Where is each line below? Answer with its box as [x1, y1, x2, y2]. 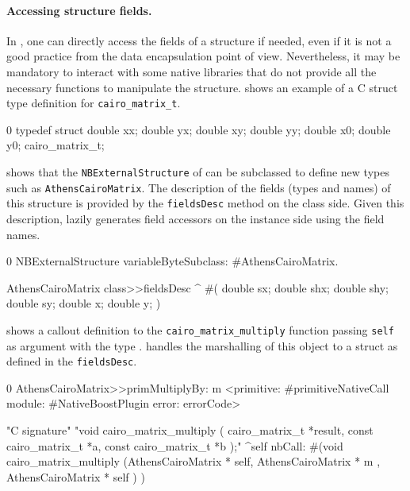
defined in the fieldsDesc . [6, 353, 137, 369]
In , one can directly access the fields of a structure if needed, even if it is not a [6, 32, 392, 48]
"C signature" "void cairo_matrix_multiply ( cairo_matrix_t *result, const [6, 422, 374, 439]
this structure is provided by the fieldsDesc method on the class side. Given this [6, 195, 404, 211]
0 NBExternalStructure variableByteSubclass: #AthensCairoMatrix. [6, 253, 339, 269]
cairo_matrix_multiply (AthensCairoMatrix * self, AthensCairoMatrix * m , [6, 453, 381, 470]
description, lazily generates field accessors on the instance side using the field [6, 210, 385, 226]
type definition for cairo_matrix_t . [6, 95, 181, 111]
